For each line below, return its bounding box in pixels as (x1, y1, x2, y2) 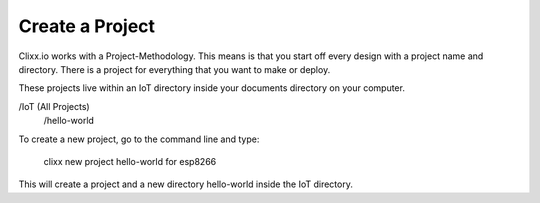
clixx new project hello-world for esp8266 (43, 155, 217, 167)
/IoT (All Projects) (18, 100, 90, 112)
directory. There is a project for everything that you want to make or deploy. (18, 63, 331, 75)
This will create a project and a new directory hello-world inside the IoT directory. (18, 178, 354, 190)
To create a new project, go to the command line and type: (18, 133, 260, 145)
